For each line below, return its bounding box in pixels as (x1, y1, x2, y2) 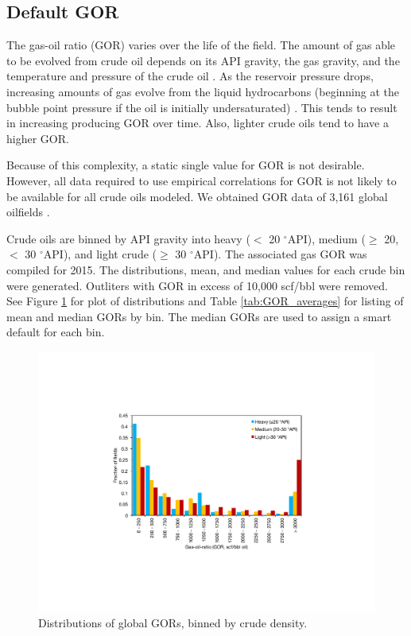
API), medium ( (287, 230, 366, 246)
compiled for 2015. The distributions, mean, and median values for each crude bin (6, 261, 405, 277)
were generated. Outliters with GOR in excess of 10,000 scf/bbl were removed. (6, 277, 388, 293)
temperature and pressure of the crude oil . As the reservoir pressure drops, (6, 68, 374, 84)
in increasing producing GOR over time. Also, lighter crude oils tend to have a (6, 114, 389, 131)
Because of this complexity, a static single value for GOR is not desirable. (6, 157, 365, 173)
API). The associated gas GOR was (193, 246, 367, 262)
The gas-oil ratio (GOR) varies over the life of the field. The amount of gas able (6, 37, 396, 53)
